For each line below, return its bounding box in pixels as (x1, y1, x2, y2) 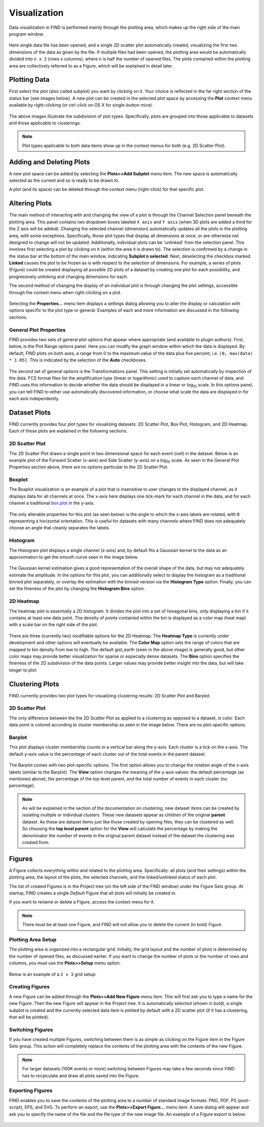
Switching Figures (9, 1026, 53, 1033)
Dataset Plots (9, 408, 51, 416)
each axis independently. (9, 396, 60, 402)
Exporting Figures (9, 1087, 53, 1094)
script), (9, 1105, 24, 1110)
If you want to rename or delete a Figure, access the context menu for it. (9, 899, 155, 905)
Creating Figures (9, 983, 50, 990)
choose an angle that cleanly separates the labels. (9, 525, 110, 531)
